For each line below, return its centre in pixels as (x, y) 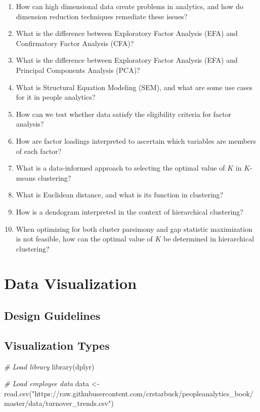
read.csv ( (18, 393)
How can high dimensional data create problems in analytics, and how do (129, 6)
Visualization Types (57, 345)
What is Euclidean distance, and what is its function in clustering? (120, 195)
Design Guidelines (52, 316)
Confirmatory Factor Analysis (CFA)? (75, 43)
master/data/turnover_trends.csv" (58, 403)
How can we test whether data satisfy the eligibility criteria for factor (124, 114)
